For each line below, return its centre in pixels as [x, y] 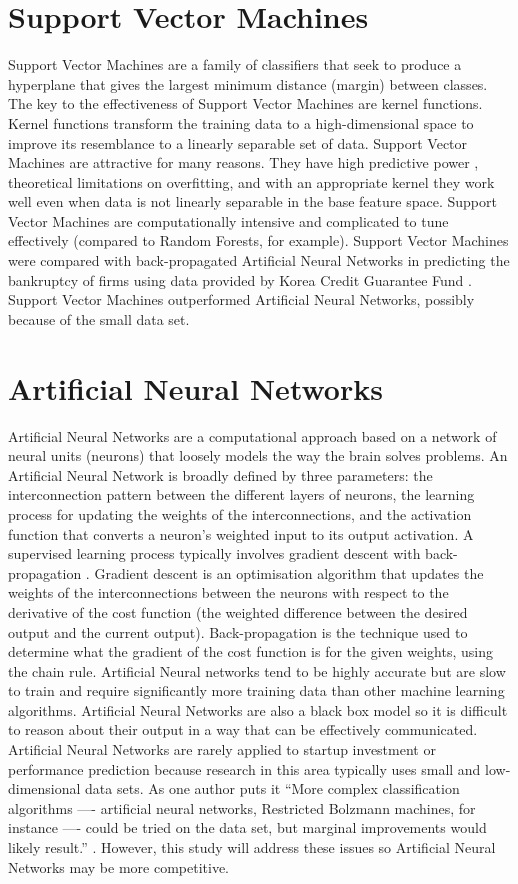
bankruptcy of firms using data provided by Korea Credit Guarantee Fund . [240, 279]
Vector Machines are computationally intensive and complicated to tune [228, 220]
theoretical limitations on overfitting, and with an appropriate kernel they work [251, 181]
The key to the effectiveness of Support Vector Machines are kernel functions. [245, 103]
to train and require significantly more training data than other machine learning [256, 690]
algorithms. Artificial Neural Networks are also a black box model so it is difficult [258, 709]
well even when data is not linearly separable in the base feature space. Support [252, 201]
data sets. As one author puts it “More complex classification [272, 788]
